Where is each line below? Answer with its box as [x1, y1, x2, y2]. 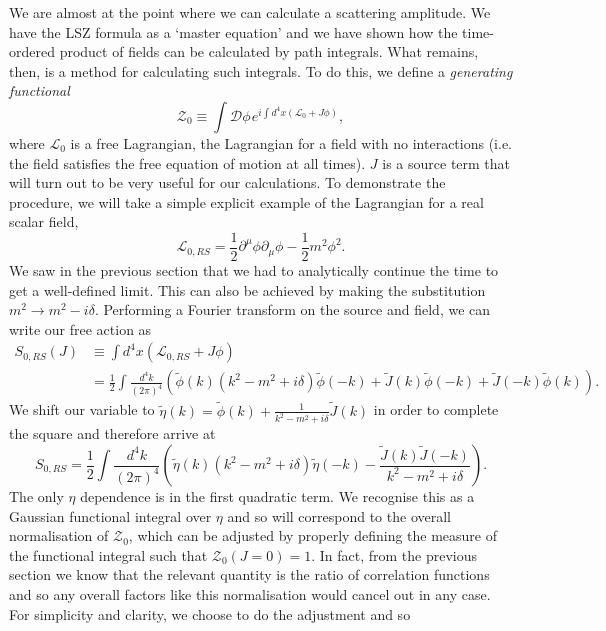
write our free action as [9, 318, 152, 339]
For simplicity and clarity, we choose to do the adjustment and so [9, 603, 411, 624]
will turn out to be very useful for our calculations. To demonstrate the [9, 172, 446, 193]
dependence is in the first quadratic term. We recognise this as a [80, 486, 475, 506]
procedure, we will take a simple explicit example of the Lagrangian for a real [9, 191, 484, 212]
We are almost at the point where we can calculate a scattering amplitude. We [9, 2, 491, 22]
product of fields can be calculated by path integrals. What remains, [59, 41, 479, 62]
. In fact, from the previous [311, 544, 478, 565]
